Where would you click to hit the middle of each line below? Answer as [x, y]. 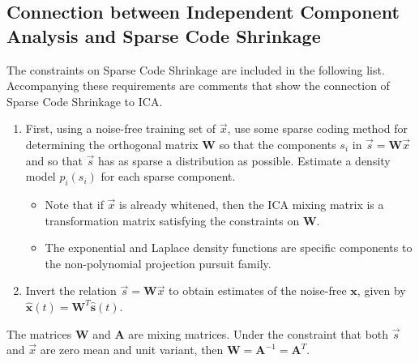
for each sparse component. [168, 176]
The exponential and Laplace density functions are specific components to [229, 248]
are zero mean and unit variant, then [132, 350]
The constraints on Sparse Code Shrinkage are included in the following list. [196, 69]
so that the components [278, 144]
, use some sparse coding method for [318, 128]
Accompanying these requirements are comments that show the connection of [198, 85]
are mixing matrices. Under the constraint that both [259, 333]
